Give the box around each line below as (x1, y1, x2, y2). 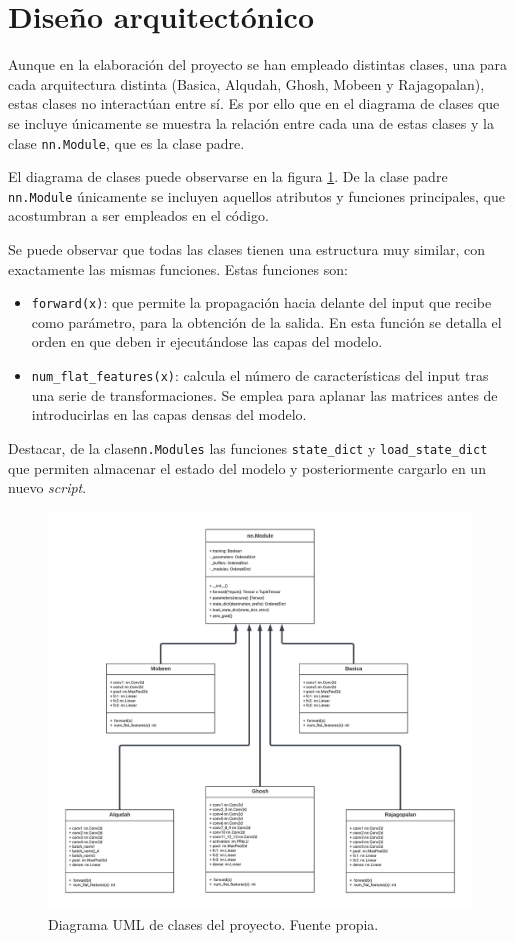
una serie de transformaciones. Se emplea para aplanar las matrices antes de (31, 384, 498, 405)
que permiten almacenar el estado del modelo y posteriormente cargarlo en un (8, 457, 486, 478)
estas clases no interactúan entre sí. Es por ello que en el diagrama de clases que (8, 93, 500, 114)
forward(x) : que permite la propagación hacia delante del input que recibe (31, 292, 492, 313)
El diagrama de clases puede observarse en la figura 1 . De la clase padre (8, 166, 448, 187)
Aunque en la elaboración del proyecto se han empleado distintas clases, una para (8, 54, 508, 75)
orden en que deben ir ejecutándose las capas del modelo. (31, 331, 383, 352)
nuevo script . (8, 477, 87, 498)
